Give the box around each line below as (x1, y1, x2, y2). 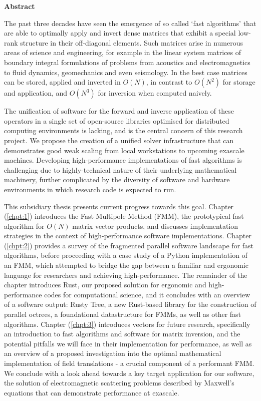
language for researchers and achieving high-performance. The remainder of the (4, 269, 247, 280)
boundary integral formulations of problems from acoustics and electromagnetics (4, 57, 250, 67)
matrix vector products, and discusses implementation (72, 220, 238, 231)
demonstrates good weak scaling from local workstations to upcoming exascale (4, 145, 244, 155)
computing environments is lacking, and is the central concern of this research (4, 125, 243, 136)
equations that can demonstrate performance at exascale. (4, 387, 179, 397)
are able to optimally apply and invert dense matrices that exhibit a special (4, 28, 236, 38)
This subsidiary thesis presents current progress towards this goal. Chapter (4, 201, 234, 211)
